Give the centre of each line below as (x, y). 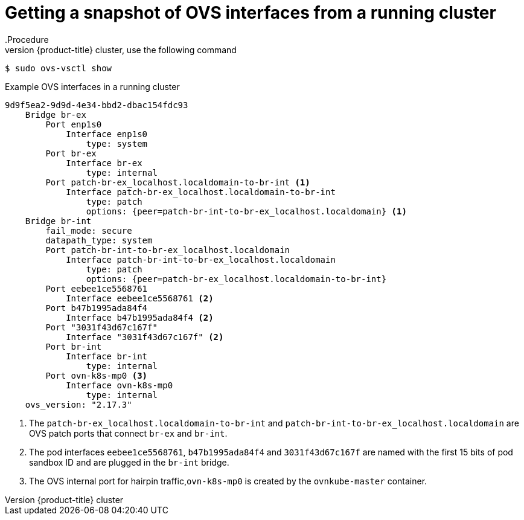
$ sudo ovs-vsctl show (59, 68)
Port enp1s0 (74, 124)
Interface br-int (107, 356)
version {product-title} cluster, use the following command (121, 50)
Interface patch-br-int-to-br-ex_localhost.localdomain (201, 259)
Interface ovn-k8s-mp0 (120, 385)
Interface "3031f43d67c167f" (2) (145, 337)
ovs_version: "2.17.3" (78, 404)
